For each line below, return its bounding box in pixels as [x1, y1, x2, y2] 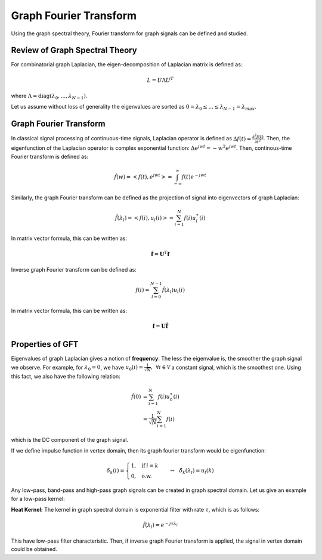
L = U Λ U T [147, 75, 174, 84]
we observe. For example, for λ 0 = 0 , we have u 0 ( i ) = [11, 364, 144, 373]
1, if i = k [131, 462, 159, 469]
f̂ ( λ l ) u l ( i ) [162, 287, 185, 295]
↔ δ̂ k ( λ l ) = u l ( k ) [170, 467, 214, 475]
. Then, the [263, 135, 290, 142]
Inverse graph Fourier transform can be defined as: [11, 266, 137, 273]
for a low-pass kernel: [11, 495, 65, 502]
